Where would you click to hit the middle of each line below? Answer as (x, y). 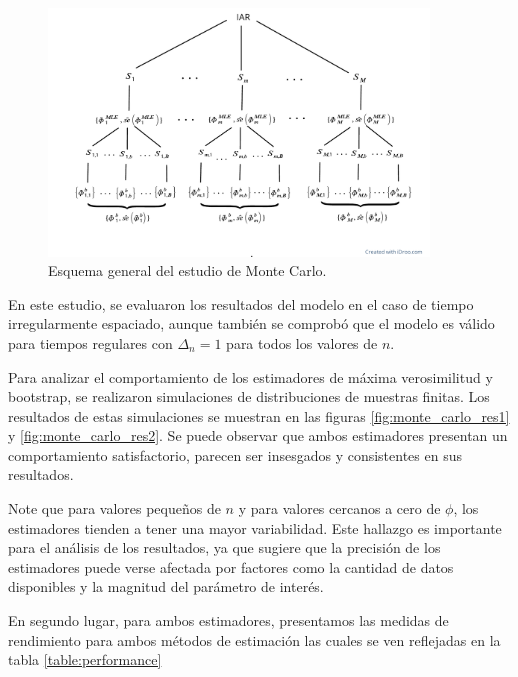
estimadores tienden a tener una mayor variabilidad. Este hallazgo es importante (255, 527)
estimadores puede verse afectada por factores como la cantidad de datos (231, 566)
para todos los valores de (302, 342)
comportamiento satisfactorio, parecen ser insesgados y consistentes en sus (235, 454)
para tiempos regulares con (90, 342)
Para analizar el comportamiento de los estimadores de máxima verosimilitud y (250, 376)
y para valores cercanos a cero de (339, 508)
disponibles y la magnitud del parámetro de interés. (166, 586)
